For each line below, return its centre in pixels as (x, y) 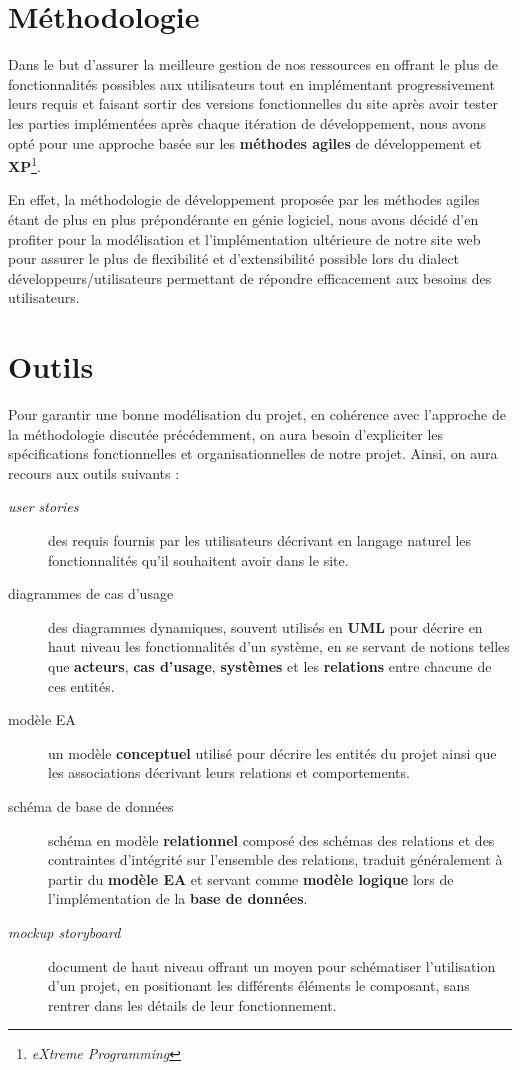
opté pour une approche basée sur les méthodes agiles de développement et (245, 142)
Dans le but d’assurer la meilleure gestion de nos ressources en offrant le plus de (253, 64)
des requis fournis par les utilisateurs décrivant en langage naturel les (260, 540)
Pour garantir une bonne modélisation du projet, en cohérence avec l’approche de (257, 414)
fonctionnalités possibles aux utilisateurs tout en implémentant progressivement (251, 83)
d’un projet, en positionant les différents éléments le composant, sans (259, 985)
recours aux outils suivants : (94, 472)
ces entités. (81, 685)
